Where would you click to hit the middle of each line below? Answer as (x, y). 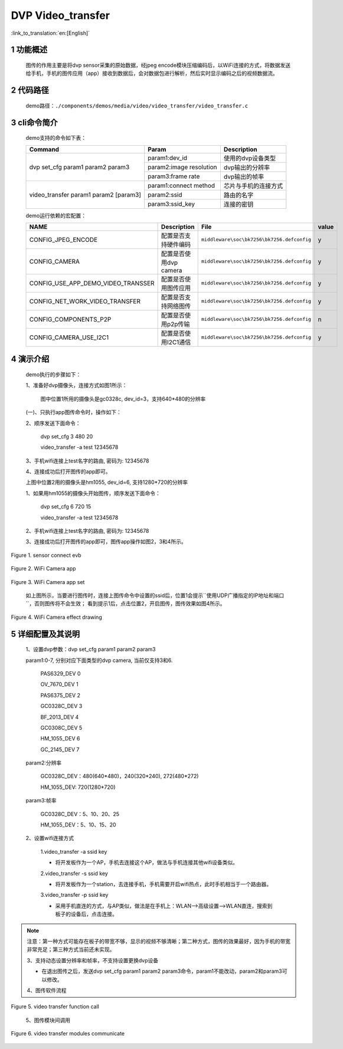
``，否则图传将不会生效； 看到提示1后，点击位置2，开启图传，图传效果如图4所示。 (125, 604)
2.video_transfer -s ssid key (74, 873)
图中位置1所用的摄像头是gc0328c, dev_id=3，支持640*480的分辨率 (123, 399)
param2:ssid (165, 195)
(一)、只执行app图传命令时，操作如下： (74, 412)
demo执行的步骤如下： (53, 374)
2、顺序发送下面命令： (53, 423)
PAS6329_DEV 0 (61, 673)
